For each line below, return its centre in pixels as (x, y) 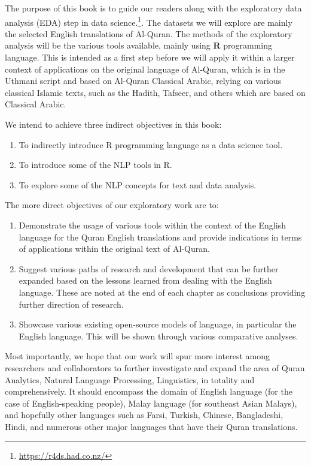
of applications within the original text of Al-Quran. (114, 249)
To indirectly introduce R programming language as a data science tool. (151, 144)
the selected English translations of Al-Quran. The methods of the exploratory (149, 33)
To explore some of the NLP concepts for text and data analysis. (138, 184)
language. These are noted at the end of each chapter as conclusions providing (162, 292)
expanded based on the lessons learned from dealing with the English (145, 280)
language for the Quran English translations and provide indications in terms (160, 237)
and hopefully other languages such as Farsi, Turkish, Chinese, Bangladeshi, (144, 415)
